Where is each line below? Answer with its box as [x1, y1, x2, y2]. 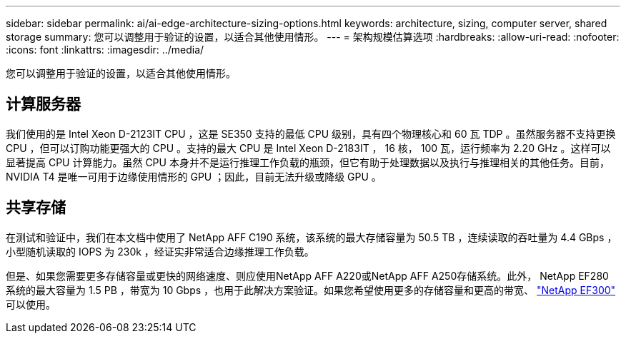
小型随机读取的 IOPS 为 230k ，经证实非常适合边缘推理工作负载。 [6, 245, 314, 258]
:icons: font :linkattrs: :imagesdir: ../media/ [6, 44, 204, 56]
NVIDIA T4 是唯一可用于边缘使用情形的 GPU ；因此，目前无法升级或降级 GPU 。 [6, 170, 382, 183]
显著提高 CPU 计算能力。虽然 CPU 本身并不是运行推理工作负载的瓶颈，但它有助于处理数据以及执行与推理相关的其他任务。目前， [6, 156, 610, 168]
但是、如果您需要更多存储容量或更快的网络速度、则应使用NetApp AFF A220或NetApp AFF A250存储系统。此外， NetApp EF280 [6, 269, 609, 282]
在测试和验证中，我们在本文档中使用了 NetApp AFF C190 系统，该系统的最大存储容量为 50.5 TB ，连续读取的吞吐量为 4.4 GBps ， [6, 231, 617, 243]
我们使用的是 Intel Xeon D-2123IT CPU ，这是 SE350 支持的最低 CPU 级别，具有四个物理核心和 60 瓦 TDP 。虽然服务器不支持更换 [6, 127, 616, 140]
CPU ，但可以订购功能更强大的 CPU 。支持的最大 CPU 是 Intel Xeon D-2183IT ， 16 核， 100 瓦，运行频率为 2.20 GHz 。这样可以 [6, 141, 611, 154]
